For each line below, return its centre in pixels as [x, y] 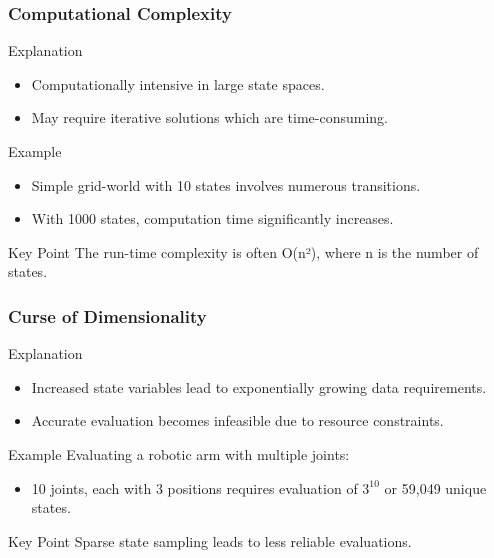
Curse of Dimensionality [107, 315]
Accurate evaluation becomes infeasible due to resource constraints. [237, 420]
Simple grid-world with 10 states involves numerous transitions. [226, 184]
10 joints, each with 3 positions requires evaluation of [194, 487]
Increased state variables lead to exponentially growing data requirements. [259, 386]
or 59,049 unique [435, 487]
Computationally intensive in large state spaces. [178, 83]
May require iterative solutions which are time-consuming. [210, 117]
